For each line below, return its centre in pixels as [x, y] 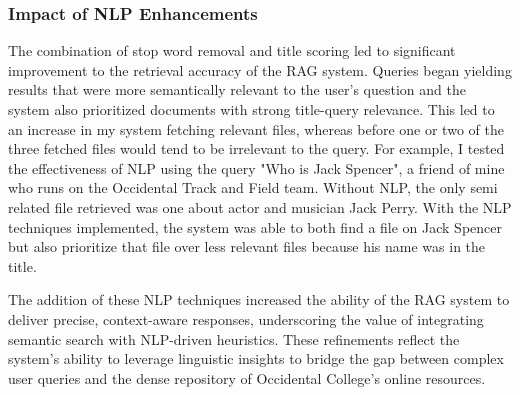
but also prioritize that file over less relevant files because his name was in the [247, 246]
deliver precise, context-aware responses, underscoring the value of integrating [246, 318]
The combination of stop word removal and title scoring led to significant [232, 50]
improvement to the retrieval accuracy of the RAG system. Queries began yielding [260, 69]
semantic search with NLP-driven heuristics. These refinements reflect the [234, 338]
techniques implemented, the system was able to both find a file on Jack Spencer [255, 226]
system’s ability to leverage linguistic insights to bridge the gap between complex [256, 358]
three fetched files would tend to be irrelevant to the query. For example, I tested [256, 148]
